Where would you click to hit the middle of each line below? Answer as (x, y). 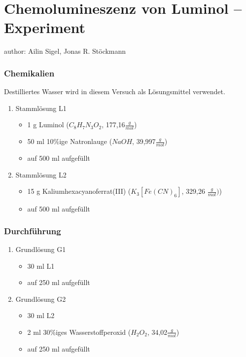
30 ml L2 (41, 315)
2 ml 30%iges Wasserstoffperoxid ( (79, 332)
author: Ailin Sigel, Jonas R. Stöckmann (65, 51)
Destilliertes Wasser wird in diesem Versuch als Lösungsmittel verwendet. (115, 91)
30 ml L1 (41, 266)
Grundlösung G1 (41, 249)
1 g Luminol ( (48, 125)
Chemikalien (29, 73)
